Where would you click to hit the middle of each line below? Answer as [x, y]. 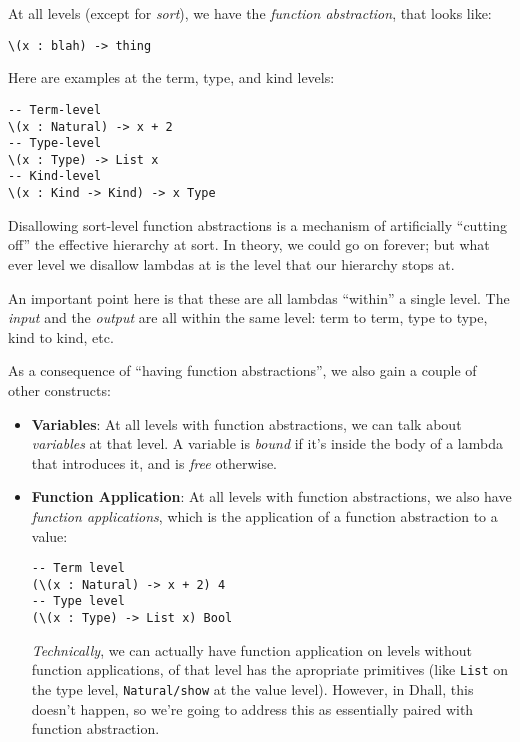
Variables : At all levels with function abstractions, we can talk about [246, 423]
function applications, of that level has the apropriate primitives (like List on [270, 669]
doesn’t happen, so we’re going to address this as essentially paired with [252, 708]
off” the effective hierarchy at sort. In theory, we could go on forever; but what [249, 244]
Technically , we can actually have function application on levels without [252, 649]
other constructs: [59, 389]
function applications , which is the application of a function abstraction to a [264, 515]
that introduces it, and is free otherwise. [154, 462]
